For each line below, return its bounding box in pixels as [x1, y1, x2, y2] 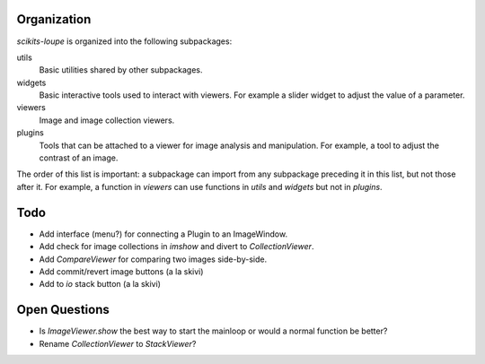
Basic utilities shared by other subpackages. [39, 65, 203, 75]
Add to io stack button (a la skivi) [39, 279, 162, 290]
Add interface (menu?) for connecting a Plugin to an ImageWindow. [39, 229, 287, 239]
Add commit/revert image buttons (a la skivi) [39, 265, 204, 277]
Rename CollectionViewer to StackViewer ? [39, 338, 197, 349]
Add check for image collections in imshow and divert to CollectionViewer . [39, 241, 314, 252]
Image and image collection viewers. [39, 115, 175, 126]
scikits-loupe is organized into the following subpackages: [16, 36, 233, 47]
